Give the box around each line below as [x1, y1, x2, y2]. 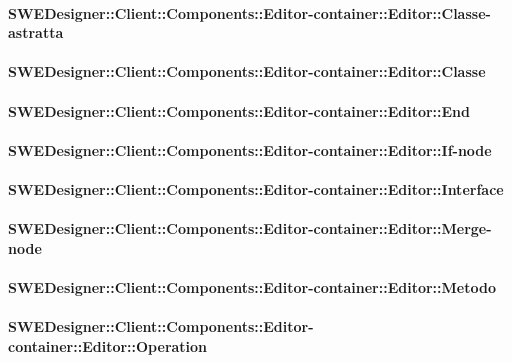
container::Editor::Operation [8, 335, 208, 356]
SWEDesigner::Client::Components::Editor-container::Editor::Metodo [8, 276, 496, 297]
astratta [8, 22, 64, 43]
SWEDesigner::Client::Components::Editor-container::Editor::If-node [8, 139, 492, 160]
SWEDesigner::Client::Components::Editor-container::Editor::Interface [8, 178, 504, 199]
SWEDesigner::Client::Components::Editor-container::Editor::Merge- [8, 218, 492, 239]
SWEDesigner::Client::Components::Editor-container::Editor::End [8, 100, 470, 121]
